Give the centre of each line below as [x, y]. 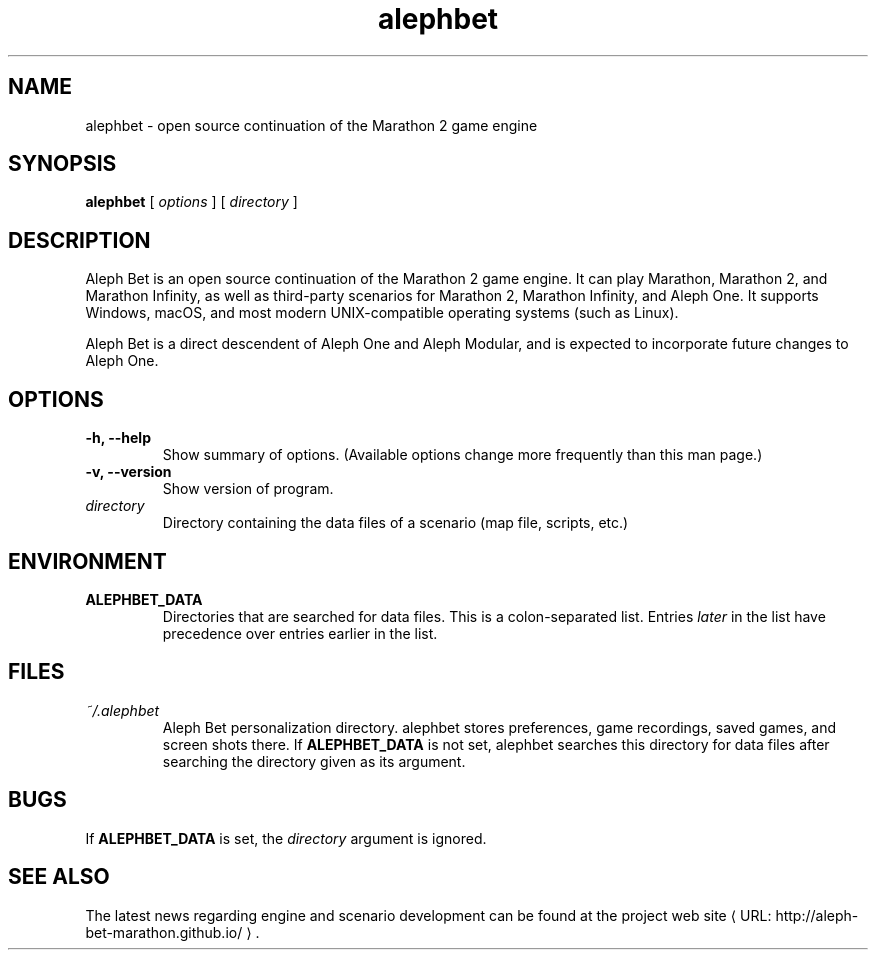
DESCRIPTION [79, 240]
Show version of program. [248, 489]
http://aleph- [817, 915]
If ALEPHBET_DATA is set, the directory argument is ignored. [286, 838]
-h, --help [118, 438]
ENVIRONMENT [87, 561]
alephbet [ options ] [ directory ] [191, 202]
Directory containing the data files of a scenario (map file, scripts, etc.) [395, 523]
